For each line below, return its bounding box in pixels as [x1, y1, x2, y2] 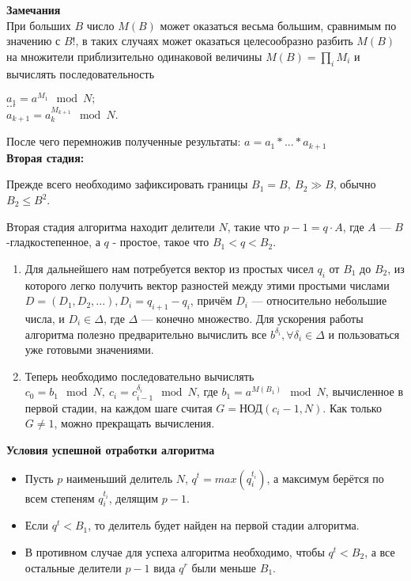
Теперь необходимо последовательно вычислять [25, 367, 255, 384]
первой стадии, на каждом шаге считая [25, 399, 213, 416]
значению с [6, 32, 61, 49]
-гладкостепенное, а [6, 234, 100, 250]
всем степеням [25, 489, 95, 506]
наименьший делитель [66, 469, 173, 486]
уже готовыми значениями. [25, 341, 154, 358]
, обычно [333, 176, 376, 192]
